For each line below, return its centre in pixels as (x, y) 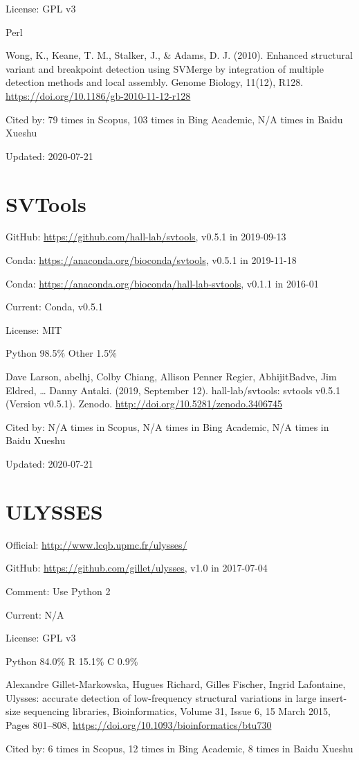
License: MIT (34, 329)
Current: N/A (35, 614)
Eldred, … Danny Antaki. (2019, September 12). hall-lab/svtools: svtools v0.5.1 (173, 390)
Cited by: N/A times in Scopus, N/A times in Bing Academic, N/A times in (167, 426)
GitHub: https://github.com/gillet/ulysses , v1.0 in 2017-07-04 (137, 568)
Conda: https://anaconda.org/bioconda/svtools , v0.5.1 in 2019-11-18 (151, 260)
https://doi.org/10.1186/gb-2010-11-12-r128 (98, 95)
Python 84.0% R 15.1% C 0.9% (72, 661)
